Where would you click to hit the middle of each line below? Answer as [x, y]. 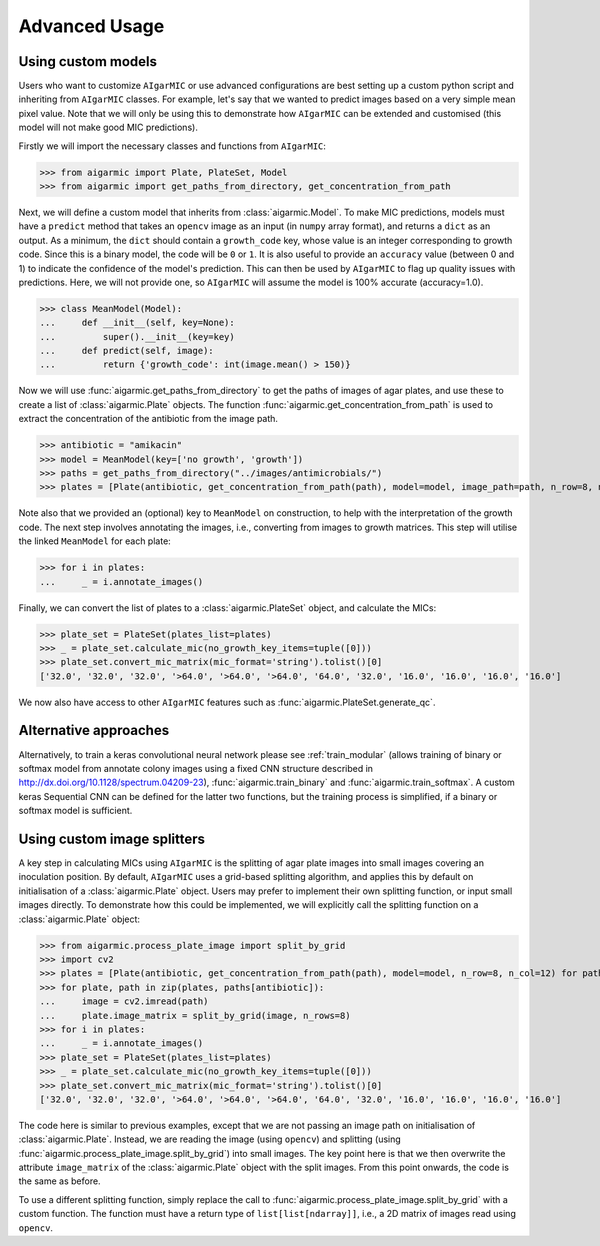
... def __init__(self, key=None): [137, 323]
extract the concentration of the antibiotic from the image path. [148, 419]
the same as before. [59, 1181]
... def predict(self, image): [126, 351]
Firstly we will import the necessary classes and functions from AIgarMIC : [172, 146]
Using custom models [88, 61]
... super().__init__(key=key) [137, 336]
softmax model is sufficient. [75, 811]
